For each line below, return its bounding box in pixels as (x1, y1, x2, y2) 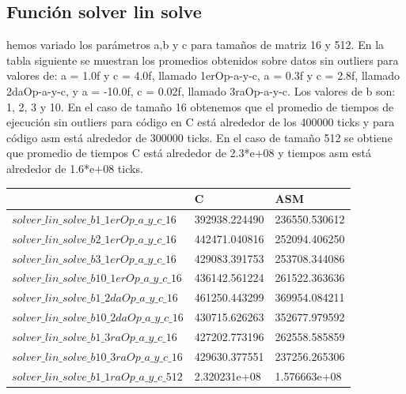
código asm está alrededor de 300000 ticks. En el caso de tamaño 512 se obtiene (6, 129, 393, 145)
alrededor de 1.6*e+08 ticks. (6, 159, 143, 176)
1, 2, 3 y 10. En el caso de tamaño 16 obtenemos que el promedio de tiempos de (6, 98, 394, 114)
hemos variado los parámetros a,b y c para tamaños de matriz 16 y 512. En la (6, 36, 385, 53)
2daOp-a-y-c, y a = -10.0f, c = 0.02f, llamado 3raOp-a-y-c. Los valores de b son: (6, 82, 396, 99)
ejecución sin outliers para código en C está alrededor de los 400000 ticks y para (6, 114, 395, 130)
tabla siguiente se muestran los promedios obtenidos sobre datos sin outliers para (6, 51, 399, 68)
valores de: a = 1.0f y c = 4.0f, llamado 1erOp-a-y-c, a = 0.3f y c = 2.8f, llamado (6, 67, 400, 84)
